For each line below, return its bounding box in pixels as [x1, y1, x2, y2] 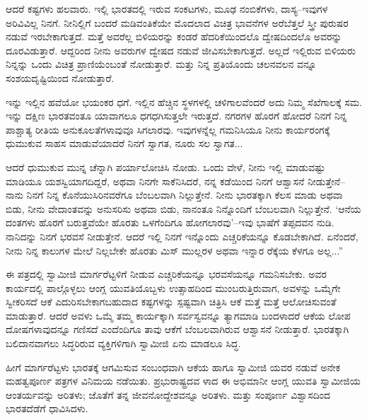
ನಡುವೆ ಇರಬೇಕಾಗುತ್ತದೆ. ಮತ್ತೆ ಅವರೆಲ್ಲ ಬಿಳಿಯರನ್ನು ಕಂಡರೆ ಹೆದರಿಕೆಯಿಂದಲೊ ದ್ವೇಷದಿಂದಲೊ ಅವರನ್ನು [6, 29, 342, 44]
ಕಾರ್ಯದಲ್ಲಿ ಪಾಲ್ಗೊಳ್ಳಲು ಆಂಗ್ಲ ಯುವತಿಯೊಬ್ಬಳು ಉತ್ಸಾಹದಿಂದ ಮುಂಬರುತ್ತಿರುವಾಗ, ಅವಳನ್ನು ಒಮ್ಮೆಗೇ [6, 280, 341, 295]
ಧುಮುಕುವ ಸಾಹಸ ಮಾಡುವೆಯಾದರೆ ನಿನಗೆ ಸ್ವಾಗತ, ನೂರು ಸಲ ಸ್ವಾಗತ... [6, 136, 243, 151]
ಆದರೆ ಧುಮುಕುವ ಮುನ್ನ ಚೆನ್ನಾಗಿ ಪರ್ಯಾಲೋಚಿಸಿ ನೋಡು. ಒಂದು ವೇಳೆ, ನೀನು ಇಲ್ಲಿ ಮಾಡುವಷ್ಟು [6, 159, 325, 174]
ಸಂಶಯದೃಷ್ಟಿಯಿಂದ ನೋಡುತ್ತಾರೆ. [6, 70, 115, 85]
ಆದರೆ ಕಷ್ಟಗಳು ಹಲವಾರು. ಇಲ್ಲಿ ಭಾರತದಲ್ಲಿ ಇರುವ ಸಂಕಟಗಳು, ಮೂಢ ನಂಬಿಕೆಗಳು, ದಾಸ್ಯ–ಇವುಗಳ [6, 1, 328, 16]
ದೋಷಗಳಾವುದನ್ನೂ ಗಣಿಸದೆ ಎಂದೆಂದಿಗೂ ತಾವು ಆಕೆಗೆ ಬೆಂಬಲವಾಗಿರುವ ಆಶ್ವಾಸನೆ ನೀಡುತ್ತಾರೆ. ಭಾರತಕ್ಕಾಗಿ [6, 322, 349, 337]
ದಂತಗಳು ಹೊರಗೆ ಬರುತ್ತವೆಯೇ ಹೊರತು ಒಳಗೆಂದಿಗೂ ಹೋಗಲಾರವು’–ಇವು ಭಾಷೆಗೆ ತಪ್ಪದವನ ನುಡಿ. [6, 215, 334, 230]
